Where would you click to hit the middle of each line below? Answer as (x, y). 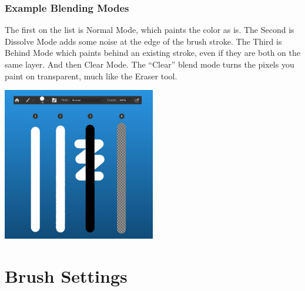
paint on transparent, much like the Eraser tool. (91, 76)
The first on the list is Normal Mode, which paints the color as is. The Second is (150, 30)
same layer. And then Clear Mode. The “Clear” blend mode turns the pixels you (150, 64)
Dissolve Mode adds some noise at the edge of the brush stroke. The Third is (143, 41)
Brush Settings (66, 275)
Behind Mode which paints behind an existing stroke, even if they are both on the (152, 53)
